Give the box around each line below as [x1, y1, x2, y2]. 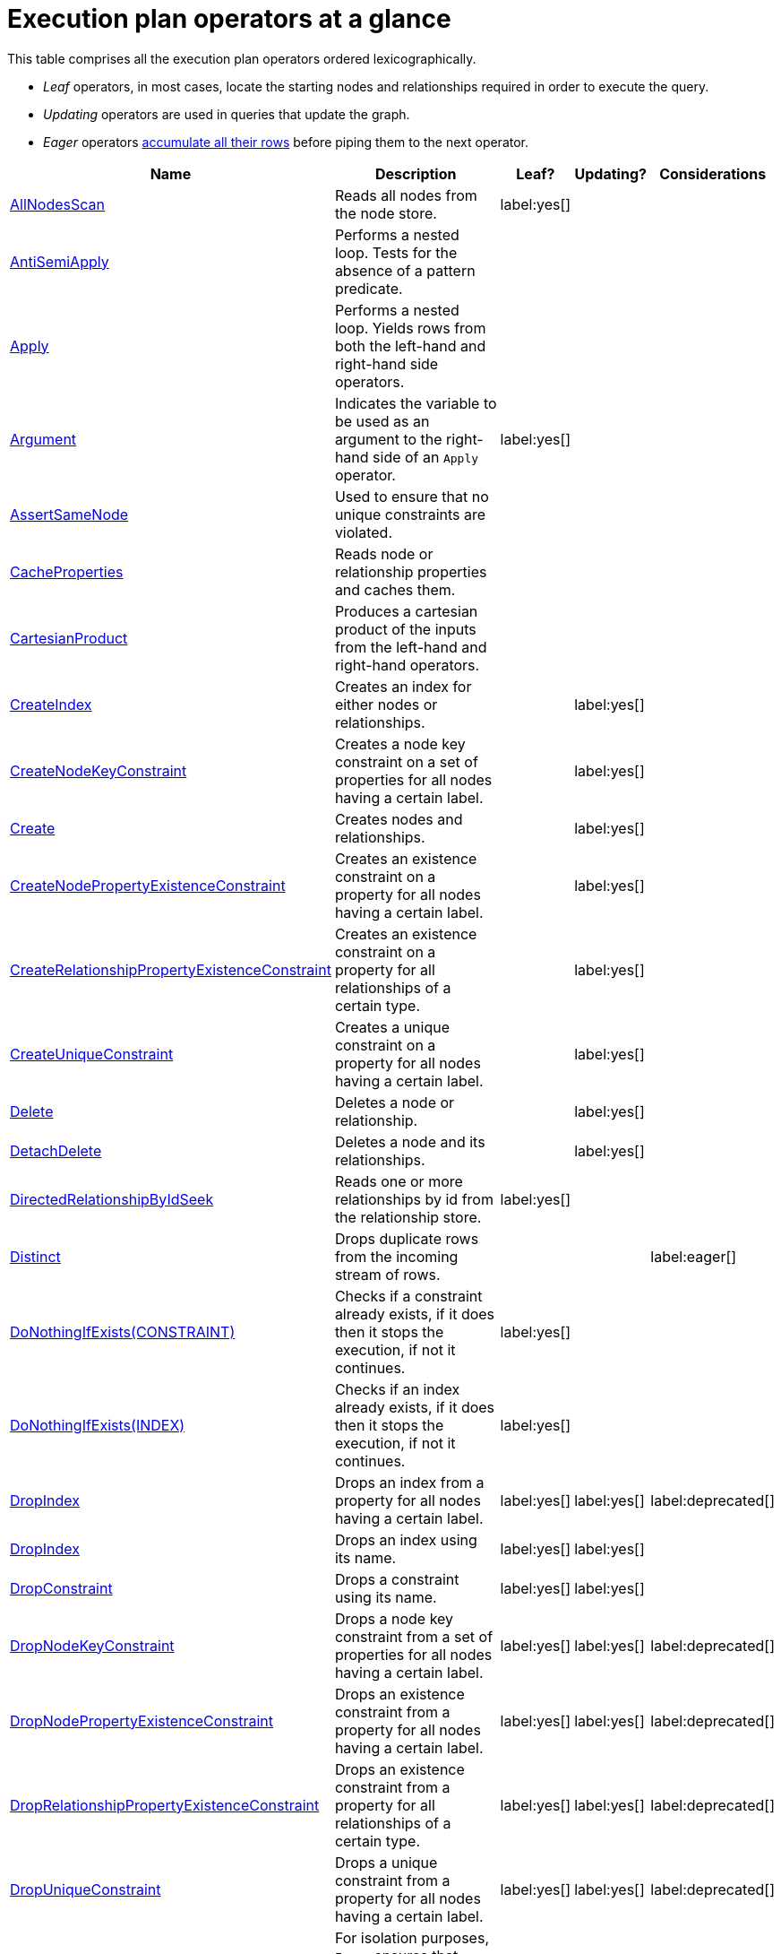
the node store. [334, 203, 437, 222]
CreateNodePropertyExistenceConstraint [10, 876, 286, 895]
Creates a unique [334, 1017, 450, 1036]
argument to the [334, 429, 442, 448]
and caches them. [334, 580, 456, 599]
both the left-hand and [334, 336, 486, 355]
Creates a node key [334, 734, 466, 753]
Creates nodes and [334, 809, 463, 828]
